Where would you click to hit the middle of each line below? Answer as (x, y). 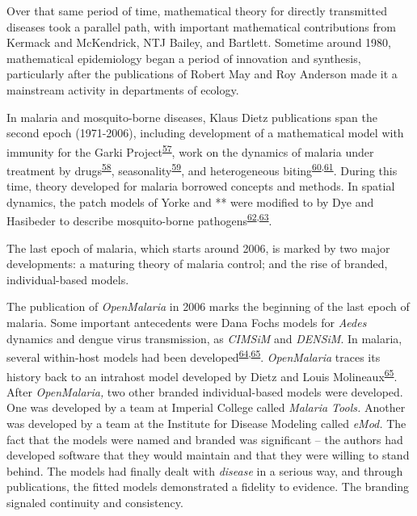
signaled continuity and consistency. (95, 502)
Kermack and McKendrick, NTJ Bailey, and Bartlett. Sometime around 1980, (199, 42)
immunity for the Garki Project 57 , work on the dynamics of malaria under (190, 150)
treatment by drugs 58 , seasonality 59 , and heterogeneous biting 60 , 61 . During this (202, 169)
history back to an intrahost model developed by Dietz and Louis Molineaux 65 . (202, 375)
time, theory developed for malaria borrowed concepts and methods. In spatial (201, 186)
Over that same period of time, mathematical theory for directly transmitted (197, 10)
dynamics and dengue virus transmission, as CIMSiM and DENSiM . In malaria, (204, 338)
